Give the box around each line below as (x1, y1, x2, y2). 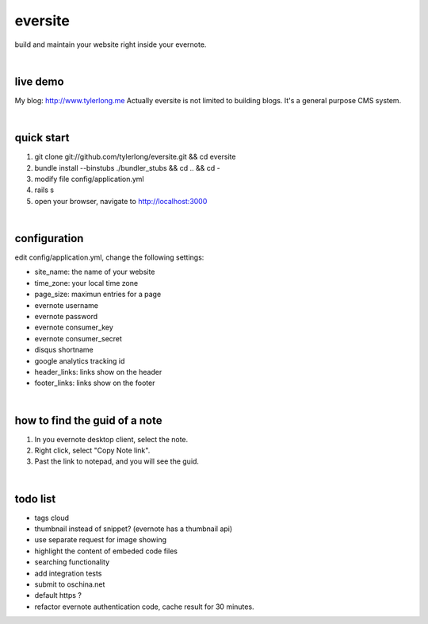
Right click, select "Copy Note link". (34, 445, 151, 455)
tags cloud (34, 513, 70, 522)
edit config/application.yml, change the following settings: (14, 252, 204, 262)
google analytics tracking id (34, 356, 125, 365)
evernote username (34, 300, 99, 310)
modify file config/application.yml (34, 174, 144, 183)
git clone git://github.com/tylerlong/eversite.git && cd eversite (34, 152, 236, 162)
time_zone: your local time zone (34, 278, 139, 287)
